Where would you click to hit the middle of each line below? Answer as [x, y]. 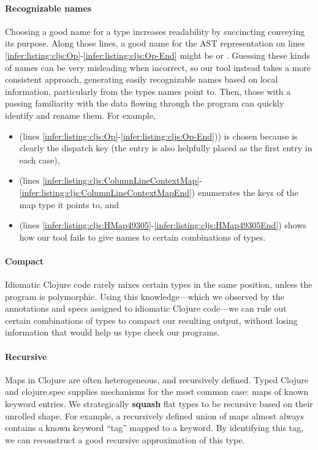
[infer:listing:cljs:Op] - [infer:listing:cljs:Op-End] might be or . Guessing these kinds [157, 55]
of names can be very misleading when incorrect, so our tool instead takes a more [158, 67]
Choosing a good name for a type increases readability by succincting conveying [155, 31]
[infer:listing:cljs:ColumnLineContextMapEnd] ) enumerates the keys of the [159, 192]
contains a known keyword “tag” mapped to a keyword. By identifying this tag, [154, 428]
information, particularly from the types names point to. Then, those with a [148, 91]
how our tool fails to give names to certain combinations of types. [142, 237]
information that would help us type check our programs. [112, 332]
